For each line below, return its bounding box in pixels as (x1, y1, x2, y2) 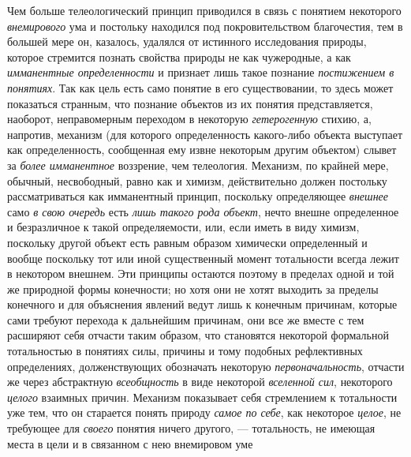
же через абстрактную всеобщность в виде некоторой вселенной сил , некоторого (7, 373, 393, 390)
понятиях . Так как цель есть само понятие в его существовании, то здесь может (7, 79, 394, 96)
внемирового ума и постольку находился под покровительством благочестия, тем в (7, 17, 403, 34)
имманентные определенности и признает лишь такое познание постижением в (7, 64, 394, 81)
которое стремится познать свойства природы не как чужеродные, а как (7, 48, 351, 65)
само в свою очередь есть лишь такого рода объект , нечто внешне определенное (7, 203, 399, 219)
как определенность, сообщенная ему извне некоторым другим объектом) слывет (7, 141, 397, 158)
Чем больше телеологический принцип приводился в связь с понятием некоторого (7, 2, 402, 18)
